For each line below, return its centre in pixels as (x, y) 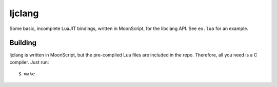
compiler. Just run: (29, 62)
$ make (27, 74)
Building (23, 43)
